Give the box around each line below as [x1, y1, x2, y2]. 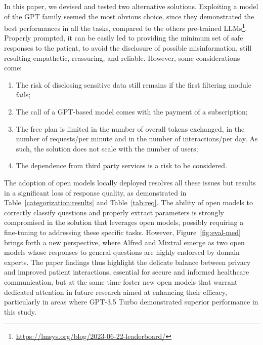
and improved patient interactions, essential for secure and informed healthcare [4, 266, 249, 277]
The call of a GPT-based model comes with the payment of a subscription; [16, 106, 248, 117]
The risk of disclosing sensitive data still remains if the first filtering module [16, 79, 251, 90]
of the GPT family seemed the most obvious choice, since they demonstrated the [4, 11, 254, 21]
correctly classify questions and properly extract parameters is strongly [4, 207, 224, 217]
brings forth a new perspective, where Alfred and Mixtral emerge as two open [4, 237, 245, 247]
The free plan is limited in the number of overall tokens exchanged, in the [16, 123, 245, 134]
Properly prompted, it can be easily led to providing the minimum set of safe [4, 32, 243, 43]
